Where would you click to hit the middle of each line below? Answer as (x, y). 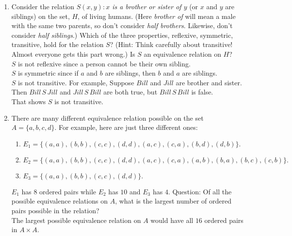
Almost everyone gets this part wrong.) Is (73, 54)
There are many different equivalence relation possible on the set (107, 118)
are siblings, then (130, 73)
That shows (29, 101)
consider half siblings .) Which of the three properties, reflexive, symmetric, (122, 35)
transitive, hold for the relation (57, 44)
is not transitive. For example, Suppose (76, 82)
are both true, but (130, 92)
